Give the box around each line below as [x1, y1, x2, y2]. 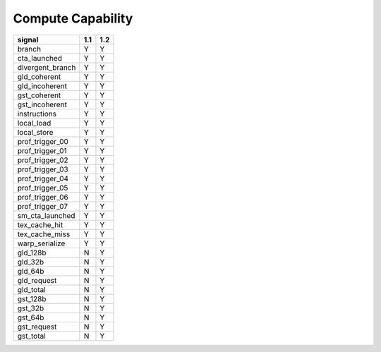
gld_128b [17, 248, 47, 257]
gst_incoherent [17, 99, 67, 109]
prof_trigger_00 [17, 136, 68, 146]
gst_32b [17, 303, 44, 313]
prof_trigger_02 [17, 155, 68, 165]
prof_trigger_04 [17, 174, 69, 183]
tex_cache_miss [17, 229, 71, 239]
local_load [17, 118, 52, 128]
